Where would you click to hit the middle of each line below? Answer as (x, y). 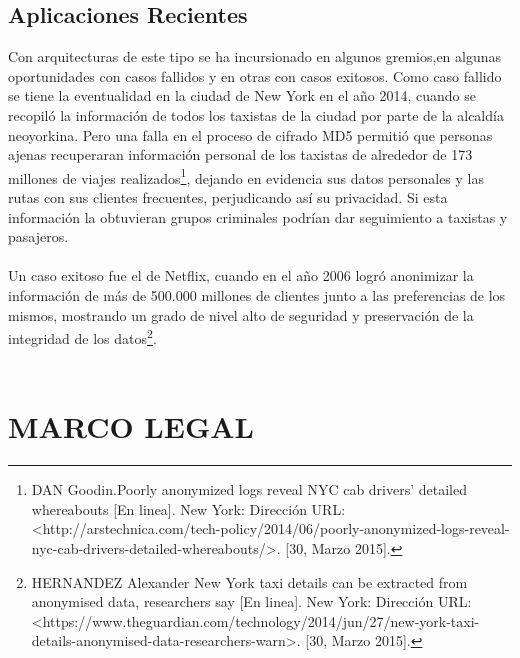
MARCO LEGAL (131, 426)
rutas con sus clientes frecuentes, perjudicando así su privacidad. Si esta (228, 197)
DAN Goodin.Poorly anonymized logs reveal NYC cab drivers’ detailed (249, 489)
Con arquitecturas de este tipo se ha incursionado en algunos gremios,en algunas (255, 56)
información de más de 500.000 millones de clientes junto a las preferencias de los (257, 294)
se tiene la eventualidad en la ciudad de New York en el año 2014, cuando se (242, 95)
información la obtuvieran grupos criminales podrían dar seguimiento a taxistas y (258, 216)
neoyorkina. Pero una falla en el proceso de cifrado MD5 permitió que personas (250, 134)
